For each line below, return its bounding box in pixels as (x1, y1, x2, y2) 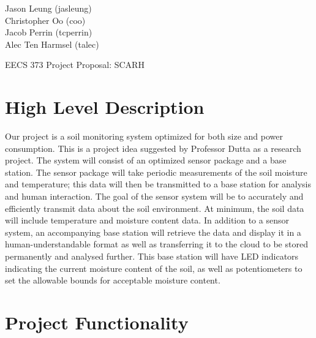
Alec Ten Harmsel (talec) (5, 37, 99, 50)
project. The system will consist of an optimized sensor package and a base (5, 154, 287, 167)
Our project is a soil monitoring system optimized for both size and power (5, 130, 284, 143)
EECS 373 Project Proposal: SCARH (5, 58, 145, 71)
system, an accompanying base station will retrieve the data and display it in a (5, 225, 301, 238)
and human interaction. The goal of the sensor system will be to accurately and (5, 190, 304, 203)
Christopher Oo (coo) (5, 13, 86, 26)
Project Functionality (5, 310, 189, 334)
